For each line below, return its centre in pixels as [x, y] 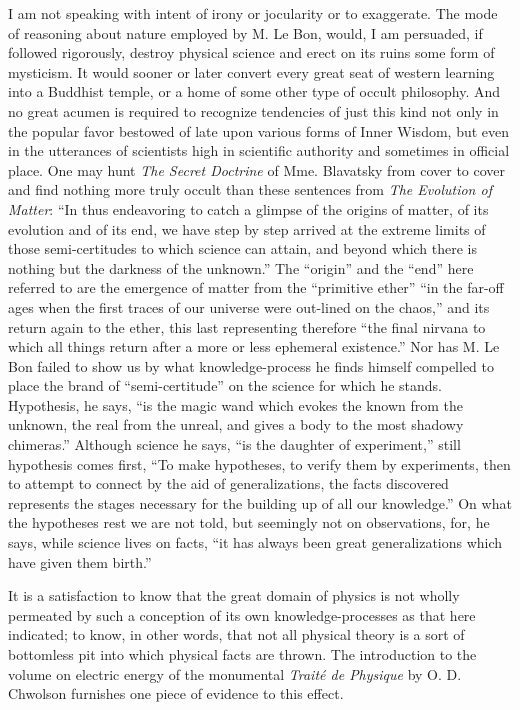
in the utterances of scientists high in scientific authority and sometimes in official [259, 150]
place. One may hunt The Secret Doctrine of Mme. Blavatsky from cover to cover [257, 169]
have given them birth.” [80, 561]
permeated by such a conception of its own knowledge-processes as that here [242, 614]
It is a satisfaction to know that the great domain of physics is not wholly [234, 595]
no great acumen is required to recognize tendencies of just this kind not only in [253, 110]
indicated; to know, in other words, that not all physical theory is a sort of [236, 634]
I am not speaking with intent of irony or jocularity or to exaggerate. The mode [253, 13]
